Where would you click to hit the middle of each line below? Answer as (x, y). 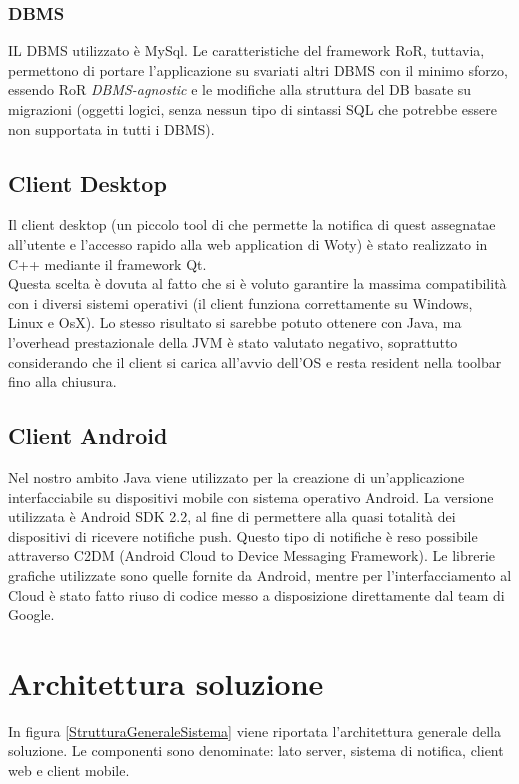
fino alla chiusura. (62, 381)
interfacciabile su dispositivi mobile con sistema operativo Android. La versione (251, 496)
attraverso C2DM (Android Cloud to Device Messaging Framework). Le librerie (252, 555)
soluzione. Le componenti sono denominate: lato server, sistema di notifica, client (256, 750)
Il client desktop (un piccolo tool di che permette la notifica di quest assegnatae (252, 224)
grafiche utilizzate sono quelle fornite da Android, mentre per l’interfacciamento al (260, 574)
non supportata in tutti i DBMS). (111, 128)
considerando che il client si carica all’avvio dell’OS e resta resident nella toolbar (255, 361)
